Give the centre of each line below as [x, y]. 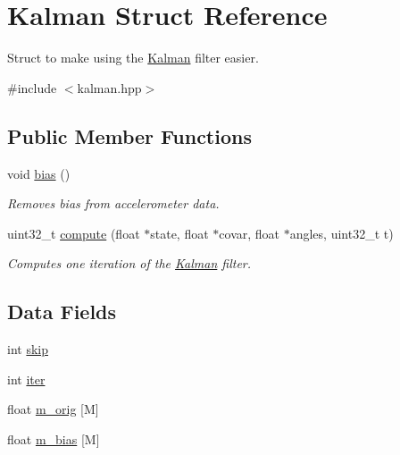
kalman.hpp [109, 87]
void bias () [39, 173]
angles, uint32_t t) [342, 233]
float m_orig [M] [53, 409]
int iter [26, 379]
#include [32, 87]
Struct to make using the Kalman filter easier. [133, 58]
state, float [179, 233]
